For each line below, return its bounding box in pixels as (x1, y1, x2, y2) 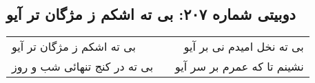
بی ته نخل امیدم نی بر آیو (183, 38, 304, 55)
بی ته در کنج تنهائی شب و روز (12, 58, 154, 75)
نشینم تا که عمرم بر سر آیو (175, 58, 304, 75)
